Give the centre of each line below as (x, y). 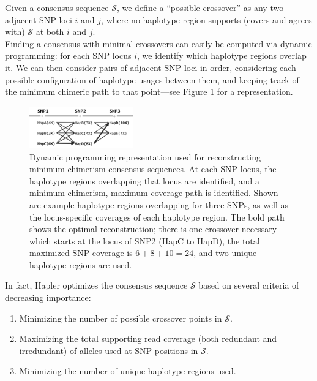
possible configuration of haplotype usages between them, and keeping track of (152, 79)
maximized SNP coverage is (81, 253)
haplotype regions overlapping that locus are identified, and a (144, 180)
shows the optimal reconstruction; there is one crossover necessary (153, 229)
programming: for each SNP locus (68, 55)
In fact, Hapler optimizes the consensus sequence (96, 285)
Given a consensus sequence (57, 7)
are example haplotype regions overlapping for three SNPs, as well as (159, 204)
